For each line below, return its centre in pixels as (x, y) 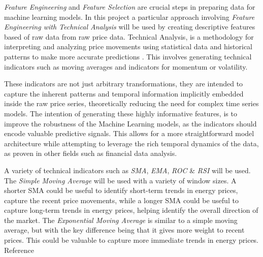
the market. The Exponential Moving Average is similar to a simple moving (121, 220)
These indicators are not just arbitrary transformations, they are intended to (124, 84)
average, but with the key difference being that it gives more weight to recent (124, 230)
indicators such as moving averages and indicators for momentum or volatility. (126, 66)
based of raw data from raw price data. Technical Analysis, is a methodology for (129, 36)
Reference (19, 250)
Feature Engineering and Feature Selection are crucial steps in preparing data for (130, 7)
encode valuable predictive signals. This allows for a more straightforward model (129, 133)
